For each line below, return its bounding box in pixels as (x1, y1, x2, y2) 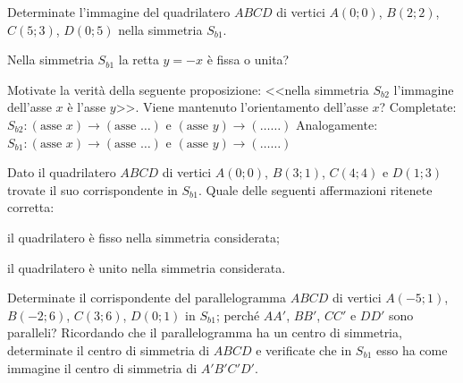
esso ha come (375, 340, 448, 359)
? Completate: (379, 98, 457, 116)
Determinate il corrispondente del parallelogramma (7, 288, 286, 307)
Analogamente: (296, 115, 378, 133)
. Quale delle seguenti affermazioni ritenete (198, 180, 433, 199)
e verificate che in (256, 340, 352, 359)
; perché (215, 305, 260, 324)
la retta (118, 50, 159, 69)
